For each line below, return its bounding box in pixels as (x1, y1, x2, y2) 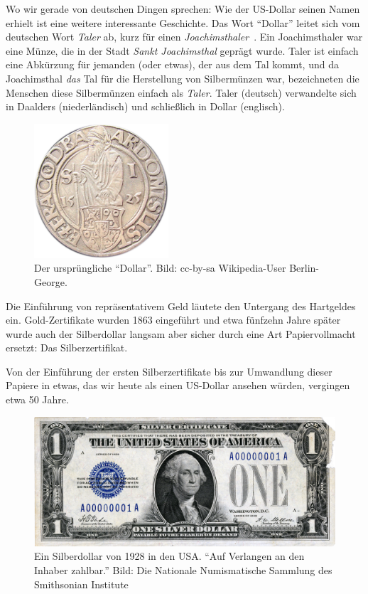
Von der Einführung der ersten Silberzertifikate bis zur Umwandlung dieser (6, 364, 332, 378)
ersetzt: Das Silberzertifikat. (6, 340, 128, 355)
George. (34, 274, 67, 289)
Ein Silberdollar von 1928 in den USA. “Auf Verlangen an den (34, 548, 305, 563)
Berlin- (289, 260, 320, 275)
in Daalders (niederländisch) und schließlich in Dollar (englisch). (6, 99, 285, 114)
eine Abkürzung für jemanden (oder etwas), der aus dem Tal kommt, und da (6, 57, 339, 72)
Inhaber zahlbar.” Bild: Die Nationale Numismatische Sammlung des (34, 563, 332, 578)
